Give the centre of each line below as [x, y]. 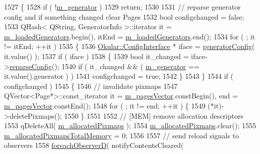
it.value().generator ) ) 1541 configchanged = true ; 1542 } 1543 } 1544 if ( [119, 76]
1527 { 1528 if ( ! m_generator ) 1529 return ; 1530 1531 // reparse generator [122, 7]
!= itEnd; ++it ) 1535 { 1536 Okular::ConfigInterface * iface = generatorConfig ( [129, 46]
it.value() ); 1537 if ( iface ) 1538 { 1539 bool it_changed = [97, 56]
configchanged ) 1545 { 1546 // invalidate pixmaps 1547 [91, 86]
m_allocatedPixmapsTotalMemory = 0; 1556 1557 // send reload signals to [122, 135]
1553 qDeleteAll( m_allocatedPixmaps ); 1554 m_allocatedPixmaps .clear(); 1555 [130, 125]
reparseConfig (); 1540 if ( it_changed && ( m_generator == [104, 66]
